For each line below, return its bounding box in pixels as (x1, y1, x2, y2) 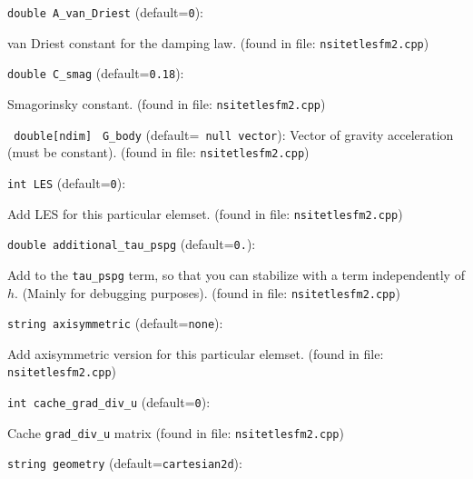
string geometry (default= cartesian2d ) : (7, 454, 242, 473)
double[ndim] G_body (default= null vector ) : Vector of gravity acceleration (14, 125, 454, 144)
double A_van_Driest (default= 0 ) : (7, 3, 203, 21)
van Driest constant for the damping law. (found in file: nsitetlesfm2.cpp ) (7, 33, 429, 52)
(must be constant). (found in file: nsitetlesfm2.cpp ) (7, 143, 310, 162)
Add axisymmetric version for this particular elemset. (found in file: (7, 344, 384, 363)
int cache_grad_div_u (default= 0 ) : (7, 393, 211, 412)
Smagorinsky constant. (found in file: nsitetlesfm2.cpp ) (7, 94, 326, 113)
